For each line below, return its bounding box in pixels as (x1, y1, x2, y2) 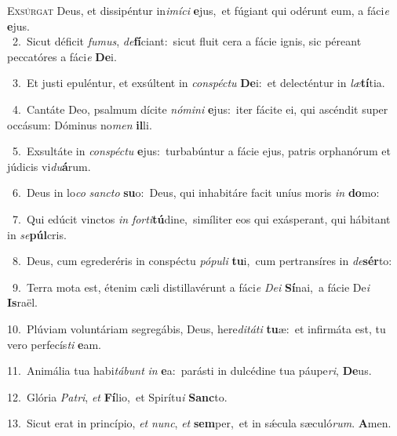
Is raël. (7, 294, 38, 311)
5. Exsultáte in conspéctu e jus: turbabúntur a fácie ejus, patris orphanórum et (12, 143, 391, 159)
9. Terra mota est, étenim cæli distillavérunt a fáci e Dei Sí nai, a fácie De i (12, 278, 370, 295)
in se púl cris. (7, 226, 67, 242)
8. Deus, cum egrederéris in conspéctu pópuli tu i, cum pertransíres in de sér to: (12, 253, 392, 269)
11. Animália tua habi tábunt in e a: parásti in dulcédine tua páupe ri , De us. (7, 362, 372, 379)
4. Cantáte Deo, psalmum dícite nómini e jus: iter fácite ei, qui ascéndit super (12, 100, 388, 117)
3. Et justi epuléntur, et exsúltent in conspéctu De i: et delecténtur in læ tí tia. (12, 74, 385, 91)
